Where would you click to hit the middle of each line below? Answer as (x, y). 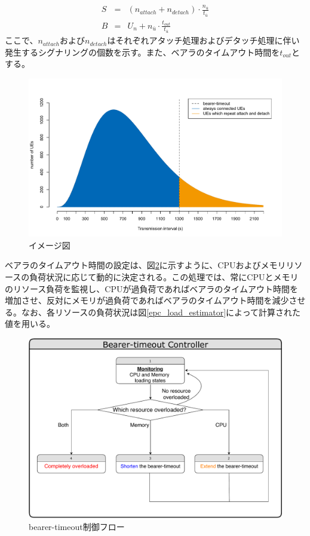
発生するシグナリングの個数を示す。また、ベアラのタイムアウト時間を (142, 52)
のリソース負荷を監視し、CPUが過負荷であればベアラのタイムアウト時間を (152, 288)
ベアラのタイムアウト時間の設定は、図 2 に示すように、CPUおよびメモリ (145, 265)
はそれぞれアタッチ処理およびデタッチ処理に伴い (203, 40)
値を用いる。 (30, 324)
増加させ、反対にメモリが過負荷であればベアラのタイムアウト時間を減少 (147, 300)
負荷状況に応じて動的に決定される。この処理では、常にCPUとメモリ (164, 277)
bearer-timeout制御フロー (77, 526)
